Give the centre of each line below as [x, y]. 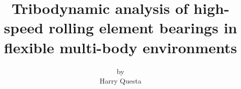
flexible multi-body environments [120, 47]
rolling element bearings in [143, 28]
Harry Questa [120, 81]
